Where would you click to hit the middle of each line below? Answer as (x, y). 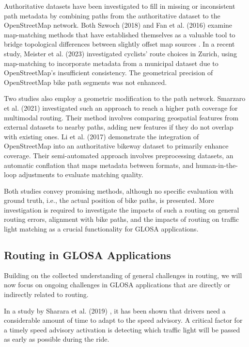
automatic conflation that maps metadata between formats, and (99, 165)
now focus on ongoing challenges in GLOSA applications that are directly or (117, 285)
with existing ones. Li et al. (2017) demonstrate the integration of (101, 136)
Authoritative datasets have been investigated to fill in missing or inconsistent (120, 6)
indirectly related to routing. (46, 294)
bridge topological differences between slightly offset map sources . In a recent (119, 44)
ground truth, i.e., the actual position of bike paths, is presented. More (109, 200)
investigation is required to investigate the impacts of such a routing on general (122, 209)
